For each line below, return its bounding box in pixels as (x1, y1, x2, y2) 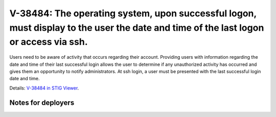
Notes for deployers (9, 98, 75, 107)
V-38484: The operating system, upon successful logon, (9, 8, 257, 19)
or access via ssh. (9, 36, 88, 48)
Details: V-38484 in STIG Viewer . (9, 85, 79, 91)
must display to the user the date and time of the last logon (9, 22, 264, 33)
